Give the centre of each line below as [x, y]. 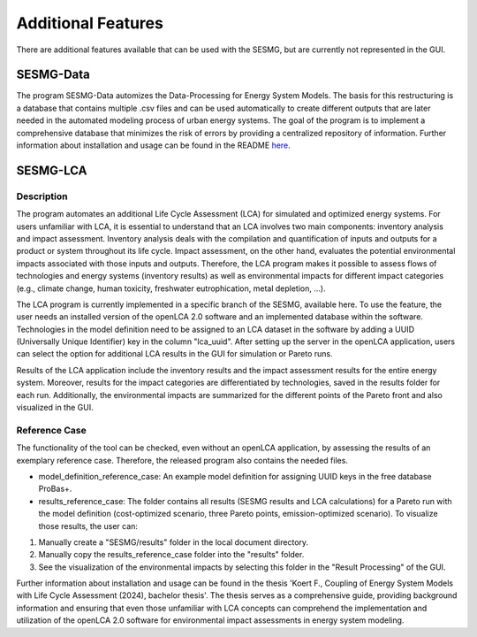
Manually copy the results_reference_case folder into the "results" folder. [171, 555]
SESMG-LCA [52, 170]
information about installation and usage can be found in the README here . [153, 145]
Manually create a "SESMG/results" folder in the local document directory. [174, 542]
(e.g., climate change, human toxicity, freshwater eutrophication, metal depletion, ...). [171, 288]
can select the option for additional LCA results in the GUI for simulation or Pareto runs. [174, 354]
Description [42, 196]
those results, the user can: [88, 526]
